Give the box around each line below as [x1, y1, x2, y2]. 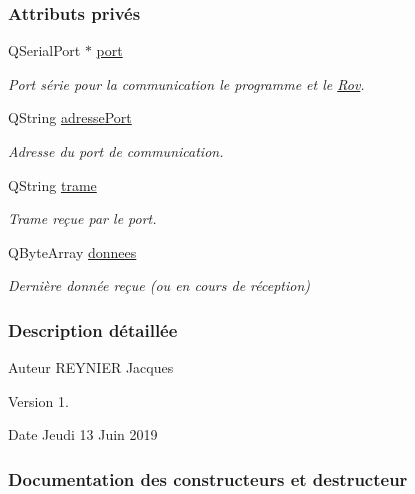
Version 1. [8, 390, 69, 411]
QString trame [8, 174, 97, 195]
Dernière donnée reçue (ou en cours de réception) [8, 275, 311, 296]
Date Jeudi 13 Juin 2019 [8, 424, 158, 445]
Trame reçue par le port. [8, 208, 157, 229]
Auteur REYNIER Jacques [8, 357, 174, 378]
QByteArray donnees [8, 241, 137, 262]
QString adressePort [8, 107, 132, 128]
